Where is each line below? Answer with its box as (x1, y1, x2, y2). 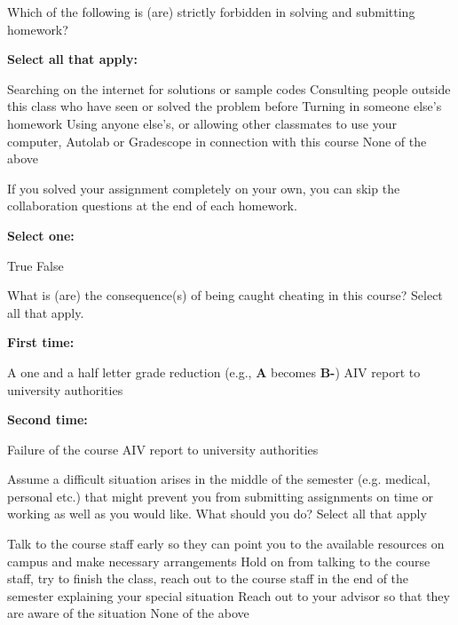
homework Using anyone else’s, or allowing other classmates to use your (7, 114, 397, 132)
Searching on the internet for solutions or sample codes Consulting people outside (7, 79, 451, 98)
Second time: (7, 410, 88, 429)
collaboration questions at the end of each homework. (7, 196, 297, 215)
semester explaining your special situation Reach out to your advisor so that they (7, 586, 450, 605)
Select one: (7, 225, 75, 244)
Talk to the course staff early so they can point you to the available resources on (7, 534, 445, 553)
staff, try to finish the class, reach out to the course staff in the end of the (7, 569, 409, 588)
